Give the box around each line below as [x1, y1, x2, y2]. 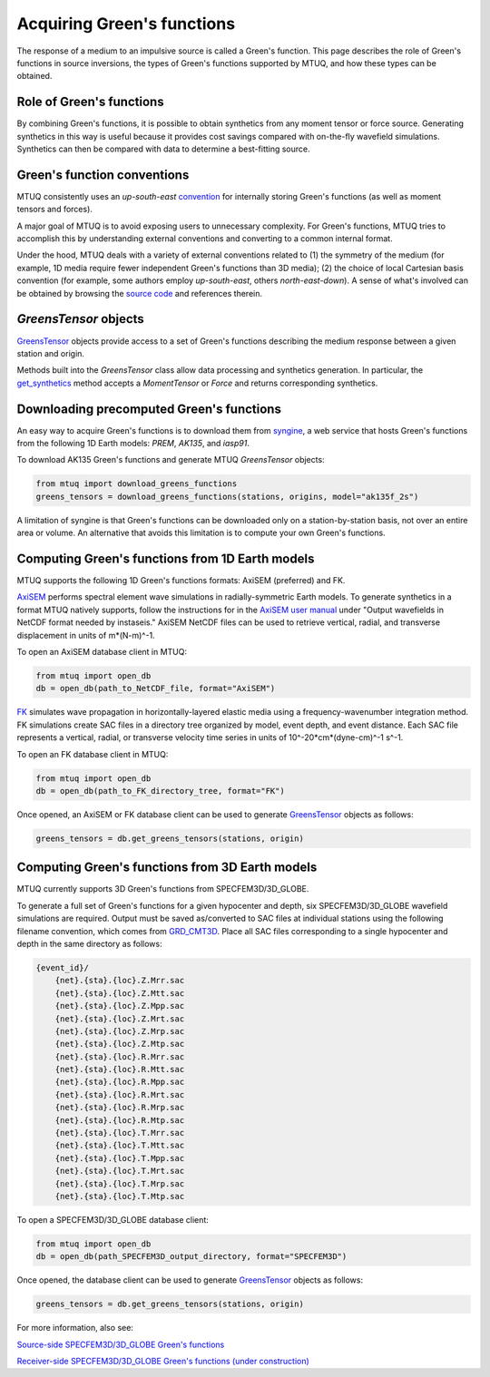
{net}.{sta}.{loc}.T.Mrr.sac [54, 1128, 185, 1138]
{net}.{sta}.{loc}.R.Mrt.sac [54, 1089, 185, 1099]
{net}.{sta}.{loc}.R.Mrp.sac [54, 1102, 185, 1113]
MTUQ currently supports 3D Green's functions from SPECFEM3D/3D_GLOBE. [16, 884, 309, 894]
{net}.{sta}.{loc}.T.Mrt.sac [54, 1166, 185, 1177]
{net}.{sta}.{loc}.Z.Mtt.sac [54, 988, 185, 998]
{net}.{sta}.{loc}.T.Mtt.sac [54, 1140, 185, 1151]
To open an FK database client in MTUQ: [16, 748, 169, 759]
